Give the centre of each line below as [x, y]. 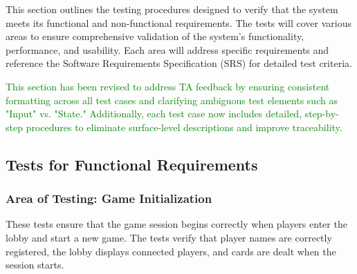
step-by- [322, 114]
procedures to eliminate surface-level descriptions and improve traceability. [184, 127]
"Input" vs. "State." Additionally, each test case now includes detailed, [154, 114]
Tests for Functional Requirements [132, 164]
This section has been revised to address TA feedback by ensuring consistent [168, 86]
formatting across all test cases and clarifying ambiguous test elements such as [172, 100]
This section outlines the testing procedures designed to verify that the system [172, 9]
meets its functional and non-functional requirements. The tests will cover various [178, 22]
